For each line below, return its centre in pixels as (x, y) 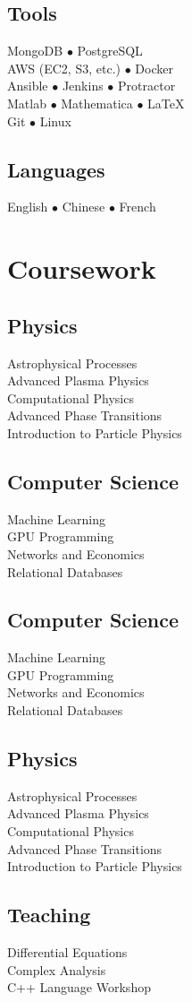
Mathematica (97, 103)
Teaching (49, 915)
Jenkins (83, 86)
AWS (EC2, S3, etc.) (64, 68)
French (138, 207)
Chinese (83, 207)
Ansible (28, 86)
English (28, 207)
